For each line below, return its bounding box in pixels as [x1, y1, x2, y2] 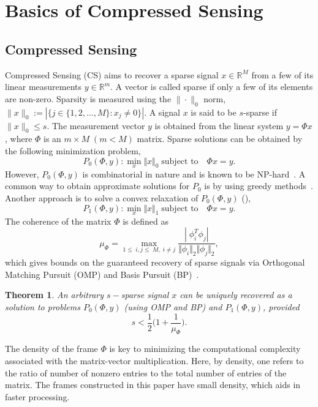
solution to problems [5, 300, 80, 313]
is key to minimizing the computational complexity [109, 342, 301, 355]
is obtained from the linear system [154, 119, 284, 132]
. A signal [144, 105, 180, 118]
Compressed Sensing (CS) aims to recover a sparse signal [5, 68, 219, 81]
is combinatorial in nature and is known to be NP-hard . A [82, 167, 306, 180]
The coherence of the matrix [5, 214, 112, 227]
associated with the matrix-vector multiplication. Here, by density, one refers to [5, 354, 304, 367]
